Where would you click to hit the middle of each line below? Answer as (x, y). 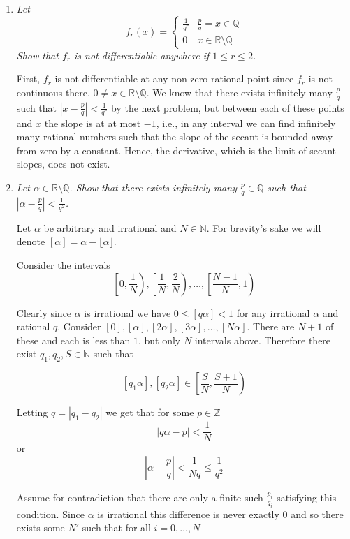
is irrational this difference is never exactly (188, 514)
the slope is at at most (93, 123)
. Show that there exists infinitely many (153, 187)
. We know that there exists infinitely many (239, 92)
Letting (32, 412)
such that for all (116, 527)
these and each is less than (73, 340)
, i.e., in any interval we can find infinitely (246, 123)
